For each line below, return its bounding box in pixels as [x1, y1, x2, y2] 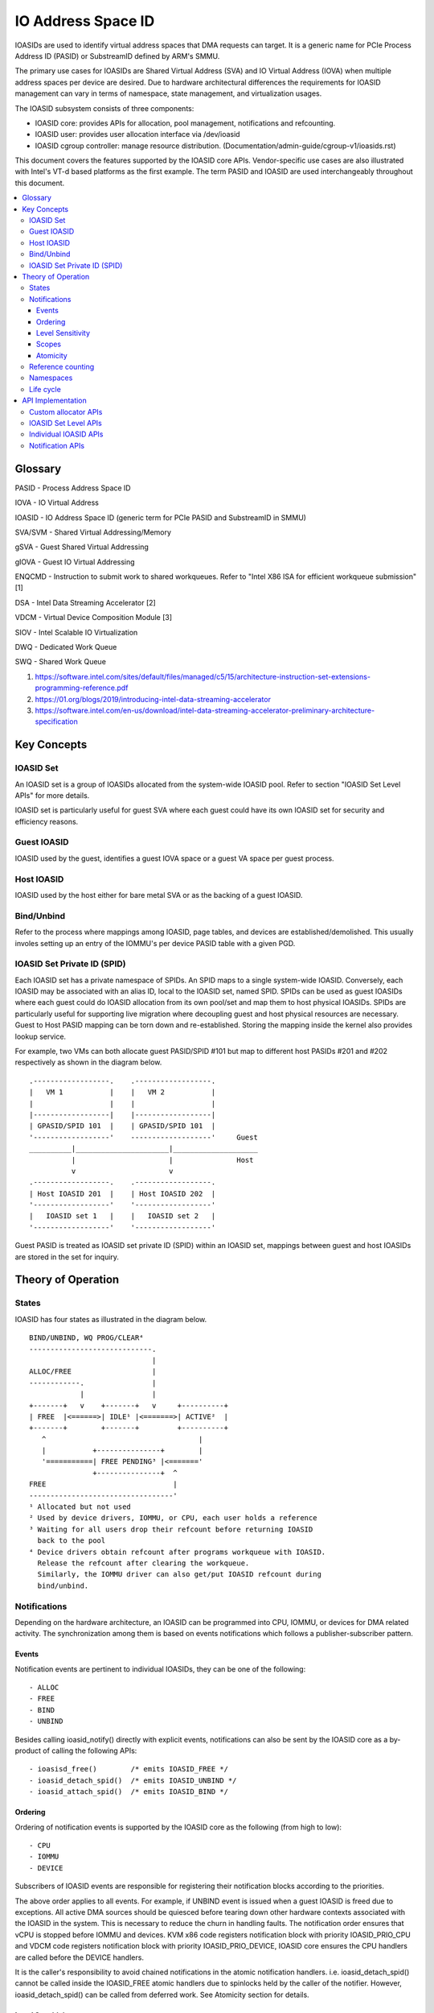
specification [35, 717, 78, 726]
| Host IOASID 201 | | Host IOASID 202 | [29, 1188, 216, 1198]
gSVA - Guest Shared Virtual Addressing [14, 542, 149, 552]
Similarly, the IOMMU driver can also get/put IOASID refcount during [37, 1570, 321, 1579]
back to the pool [37, 1536, 106, 1545]
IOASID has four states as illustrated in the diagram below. [14, 1314, 207, 1324]
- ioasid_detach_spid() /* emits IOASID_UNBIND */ [29, 1775, 237, 1785]
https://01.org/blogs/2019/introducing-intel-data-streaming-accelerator [35, 694, 271, 704]
